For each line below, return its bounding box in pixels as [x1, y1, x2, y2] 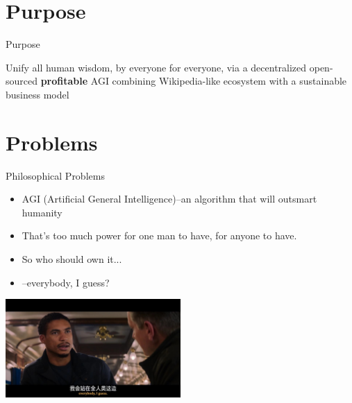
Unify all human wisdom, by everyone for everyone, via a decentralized [6, 60, 307, 74]
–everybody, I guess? [22, 275, 110, 289]
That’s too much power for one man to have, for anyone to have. [22, 228, 297, 243]
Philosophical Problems [6, 168, 105, 182]
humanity [22, 205, 62, 219]
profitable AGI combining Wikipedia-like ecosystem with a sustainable [40, 74, 347, 88]
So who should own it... [22, 252, 122, 266]
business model [6, 87, 69, 101]
